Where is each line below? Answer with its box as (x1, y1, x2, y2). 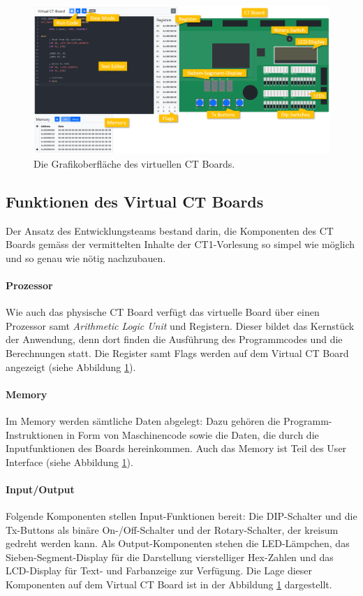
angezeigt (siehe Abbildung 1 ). (6, 359, 136, 374)
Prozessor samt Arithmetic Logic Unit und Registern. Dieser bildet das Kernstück (6, 318, 355, 333)
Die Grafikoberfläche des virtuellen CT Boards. (34, 156, 235, 170)
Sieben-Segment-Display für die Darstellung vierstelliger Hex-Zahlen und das (6, 549, 334, 564)
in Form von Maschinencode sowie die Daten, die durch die (66, 427, 319, 442)
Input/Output (6, 481, 75, 496)
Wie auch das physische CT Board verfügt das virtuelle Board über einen (6, 305, 320, 319)
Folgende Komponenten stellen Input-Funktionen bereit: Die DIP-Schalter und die (6, 509, 357, 523)
